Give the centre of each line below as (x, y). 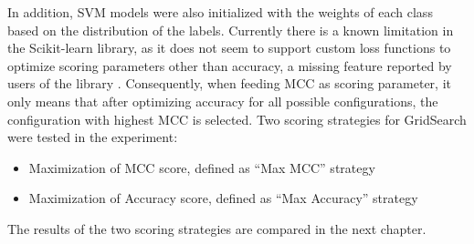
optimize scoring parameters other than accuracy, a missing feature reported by (230, 65)
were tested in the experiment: (93, 137)
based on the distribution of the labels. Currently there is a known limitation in (231, 30)
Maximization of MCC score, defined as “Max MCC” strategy (202, 167)
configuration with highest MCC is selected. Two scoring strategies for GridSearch (237, 119)
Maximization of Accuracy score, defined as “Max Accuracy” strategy (223, 198)
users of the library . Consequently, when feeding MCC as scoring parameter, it (229, 83)
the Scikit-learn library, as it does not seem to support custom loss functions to (229, 48)
